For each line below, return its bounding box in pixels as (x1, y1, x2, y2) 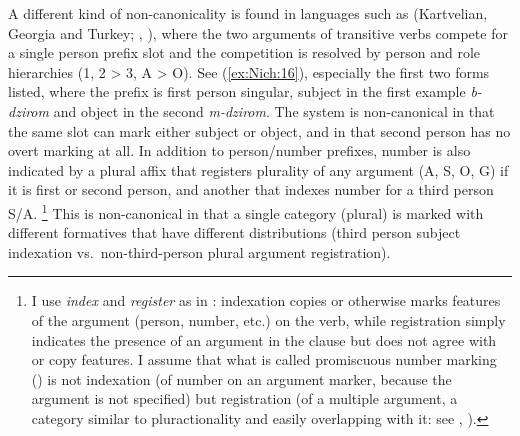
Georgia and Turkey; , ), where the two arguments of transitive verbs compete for (8, 22, 508, 43)
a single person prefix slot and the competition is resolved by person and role (8, 42, 480, 63)
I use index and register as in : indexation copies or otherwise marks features (31, 290, 501, 311)
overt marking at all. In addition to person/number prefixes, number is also (8, 140, 471, 161)
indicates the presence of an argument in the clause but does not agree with (31, 329, 497, 350)
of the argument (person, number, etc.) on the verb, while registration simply (31, 309, 506, 330)
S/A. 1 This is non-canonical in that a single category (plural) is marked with (8, 199, 484, 223)
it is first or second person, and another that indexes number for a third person (8, 179, 494, 200)
